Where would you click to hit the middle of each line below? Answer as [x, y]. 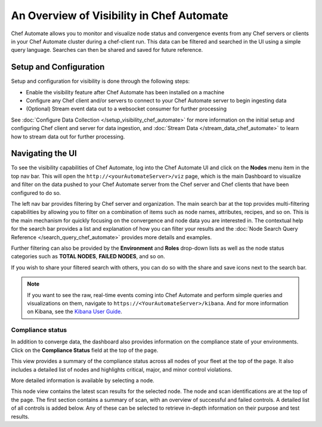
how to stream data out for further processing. [68, 137]
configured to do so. [36, 193]
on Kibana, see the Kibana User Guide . [75, 312]
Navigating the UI [44, 154]
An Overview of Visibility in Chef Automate [120, 16]
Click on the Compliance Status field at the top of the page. [85, 350]
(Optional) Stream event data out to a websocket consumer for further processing [126, 109]
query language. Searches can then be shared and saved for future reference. [107, 50]
